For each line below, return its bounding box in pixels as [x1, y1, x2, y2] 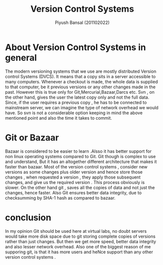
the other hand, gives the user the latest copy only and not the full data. [5, 94, 149, 100]
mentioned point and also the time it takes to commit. [5, 115, 113, 121]
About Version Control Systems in [5, 41, 146, 53]
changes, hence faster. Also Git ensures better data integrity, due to [5, 189, 142, 196]
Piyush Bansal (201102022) [54, 20, 110, 25]
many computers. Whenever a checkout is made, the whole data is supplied [5, 79, 158, 84]
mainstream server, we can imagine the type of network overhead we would [5, 104, 159, 110]
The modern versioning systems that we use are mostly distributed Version [5, 68, 157, 74]
